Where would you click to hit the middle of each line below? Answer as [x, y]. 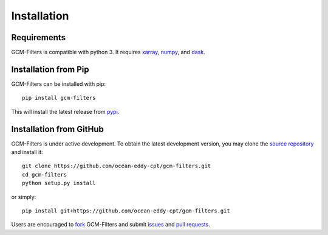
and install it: [27, 152]
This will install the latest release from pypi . [65, 111]
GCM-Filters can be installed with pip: [59, 84]
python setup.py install [59, 183]
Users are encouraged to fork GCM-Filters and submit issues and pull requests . [111, 225]
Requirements [39, 37]
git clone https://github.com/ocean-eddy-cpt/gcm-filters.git [117, 166]
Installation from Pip [50, 69]
